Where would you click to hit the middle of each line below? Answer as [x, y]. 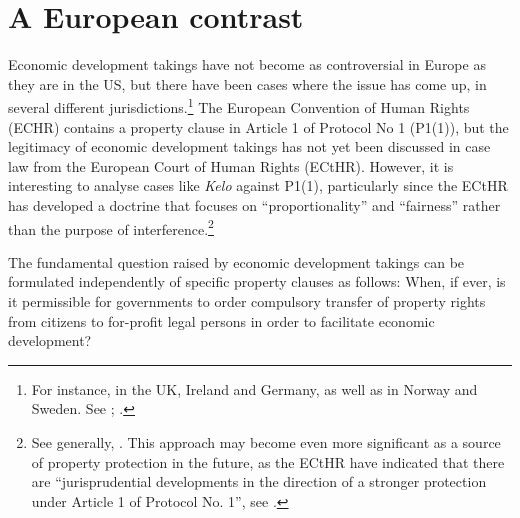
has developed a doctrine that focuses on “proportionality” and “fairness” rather [254, 204]
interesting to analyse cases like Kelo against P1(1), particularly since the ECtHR [258, 185]
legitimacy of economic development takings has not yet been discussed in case [249, 146]
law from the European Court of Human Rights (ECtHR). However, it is [231, 165]
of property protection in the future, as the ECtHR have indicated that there [268, 461]
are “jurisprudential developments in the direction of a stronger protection [259, 481]
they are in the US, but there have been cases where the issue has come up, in [247, 83]
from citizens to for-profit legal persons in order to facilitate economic [221, 320]
